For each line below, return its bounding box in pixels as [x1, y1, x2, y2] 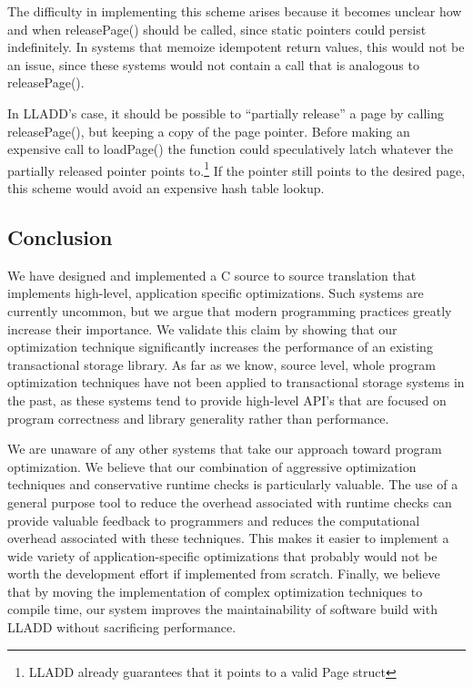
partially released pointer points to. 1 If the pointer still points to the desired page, [7, 158, 466, 179]
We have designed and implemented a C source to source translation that [7, 265, 417, 284]
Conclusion [7, 222, 113, 251]
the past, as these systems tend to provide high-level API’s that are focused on [7, 390, 447, 409]
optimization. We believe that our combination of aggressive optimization [7, 456, 417, 476]
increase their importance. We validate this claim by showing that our [7, 319, 398, 338]
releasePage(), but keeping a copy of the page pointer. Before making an [7, 121, 410, 140]
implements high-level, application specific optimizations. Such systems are [7, 283, 424, 302]
